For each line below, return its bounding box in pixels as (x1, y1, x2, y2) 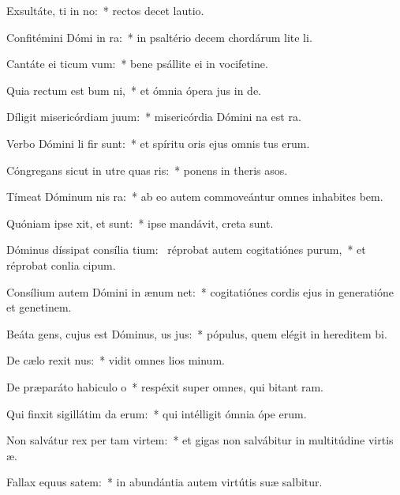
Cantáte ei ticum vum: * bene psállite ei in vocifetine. (6, 55, 268, 72)
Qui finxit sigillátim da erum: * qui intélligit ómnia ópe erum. (6, 405, 307, 421)
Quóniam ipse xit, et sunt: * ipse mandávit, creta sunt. (6, 214, 274, 231)
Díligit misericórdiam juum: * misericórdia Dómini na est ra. (6, 108, 301, 125)
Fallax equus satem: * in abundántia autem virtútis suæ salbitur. (6, 474, 323, 490)
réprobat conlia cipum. (6, 256, 116, 273)
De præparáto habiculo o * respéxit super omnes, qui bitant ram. (6, 378, 323, 395)
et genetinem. (6, 299, 72, 316)
